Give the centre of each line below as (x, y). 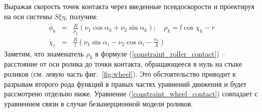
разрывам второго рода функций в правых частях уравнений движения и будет (125, 83)
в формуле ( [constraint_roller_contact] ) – (160, 53)
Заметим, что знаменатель (44, 53)
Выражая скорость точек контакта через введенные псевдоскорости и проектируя (129, 6)
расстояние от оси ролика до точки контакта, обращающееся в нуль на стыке (123, 64)
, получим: (82, 16)
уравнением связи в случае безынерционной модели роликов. (99, 103)
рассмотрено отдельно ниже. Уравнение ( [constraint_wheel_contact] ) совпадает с (131, 94)
